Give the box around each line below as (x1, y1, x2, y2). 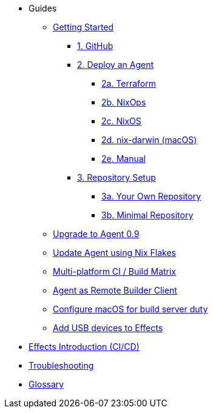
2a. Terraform (101, 78, 157, 89)
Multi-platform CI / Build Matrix (53, 266, 177, 277)
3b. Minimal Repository (101, 210, 194, 220)
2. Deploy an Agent (77, 59, 154, 70)
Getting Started (53, 22, 114, 32)
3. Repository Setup (77, 172, 156, 183)
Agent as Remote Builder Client (53, 285, 177, 295)
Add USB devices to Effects (53, 323, 163, 333)
